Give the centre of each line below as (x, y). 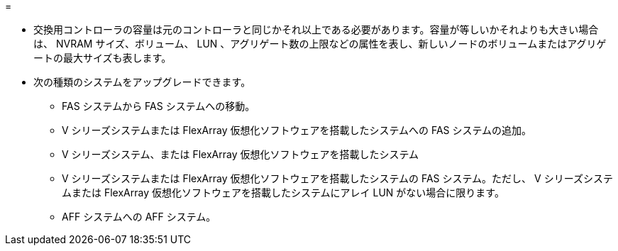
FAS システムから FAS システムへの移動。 (159, 106)
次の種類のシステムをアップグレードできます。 (142, 82)
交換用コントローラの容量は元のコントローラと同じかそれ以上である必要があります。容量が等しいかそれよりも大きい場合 (316, 29)
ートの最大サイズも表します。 (103, 58)
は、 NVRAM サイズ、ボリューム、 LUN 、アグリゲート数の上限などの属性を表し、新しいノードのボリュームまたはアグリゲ (320, 44)
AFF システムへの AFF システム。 (139, 217)
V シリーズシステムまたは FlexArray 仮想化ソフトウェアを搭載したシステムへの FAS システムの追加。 (297, 130)
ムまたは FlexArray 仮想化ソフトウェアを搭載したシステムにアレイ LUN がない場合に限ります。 (283, 193)
